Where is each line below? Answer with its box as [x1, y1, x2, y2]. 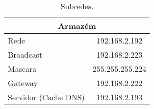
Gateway [8, 77, 38, 88]
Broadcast [8, 49, 43, 60]
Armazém [58, 20, 96, 31]
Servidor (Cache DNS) [8, 91, 85, 103]
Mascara [8, 63, 37, 74]
